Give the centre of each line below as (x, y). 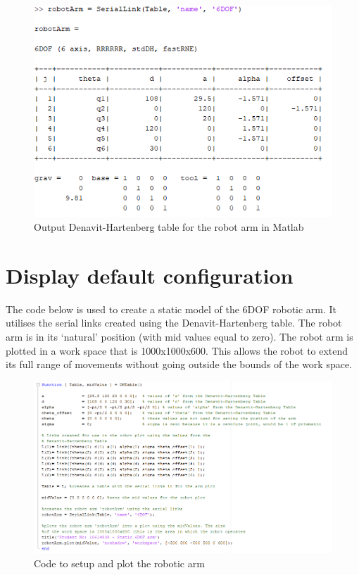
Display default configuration (150, 275)
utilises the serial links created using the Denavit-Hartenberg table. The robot (174, 323)
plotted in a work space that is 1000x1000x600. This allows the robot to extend (177, 350)
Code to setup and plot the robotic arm (119, 563)
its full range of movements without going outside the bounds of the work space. (179, 364)
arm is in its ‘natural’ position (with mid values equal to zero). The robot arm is (179, 336)
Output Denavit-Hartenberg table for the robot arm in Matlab (169, 227)
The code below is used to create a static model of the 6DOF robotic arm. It (171, 309)
